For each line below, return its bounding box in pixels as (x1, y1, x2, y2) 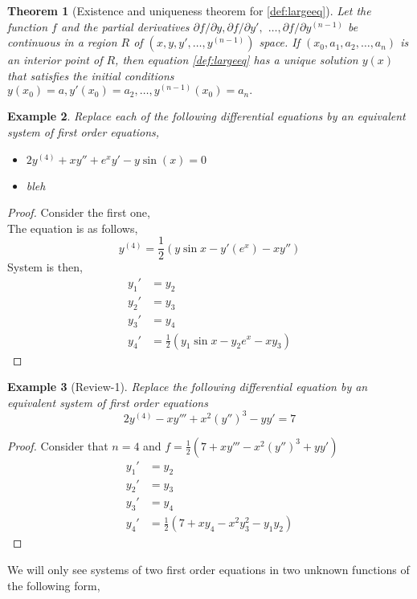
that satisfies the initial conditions (7, 67, 174, 84)
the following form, (7, 577, 100, 593)
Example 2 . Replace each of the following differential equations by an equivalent (7, 108, 406, 124)
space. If (259, 34, 300, 51)
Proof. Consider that (7, 437, 108, 454)
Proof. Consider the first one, (7, 204, 150, 221)
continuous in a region (7, 34, 117, 51)
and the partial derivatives (60, 18, 190, 35)
